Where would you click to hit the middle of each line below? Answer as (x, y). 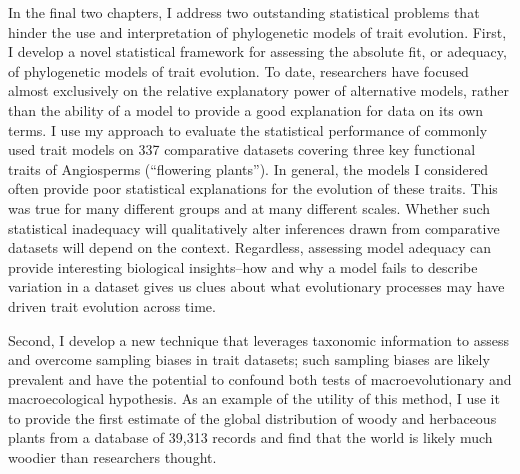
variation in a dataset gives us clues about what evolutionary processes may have (256, 286)
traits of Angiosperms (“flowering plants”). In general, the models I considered (248, 168)
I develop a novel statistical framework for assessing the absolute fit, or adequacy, (257, 51)
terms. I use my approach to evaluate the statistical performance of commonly (248, 129)
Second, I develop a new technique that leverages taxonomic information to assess (258, 339)
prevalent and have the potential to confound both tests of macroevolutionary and (260, 378)
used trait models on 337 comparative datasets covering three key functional (242, 149)
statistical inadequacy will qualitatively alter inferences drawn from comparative (254, 227)
